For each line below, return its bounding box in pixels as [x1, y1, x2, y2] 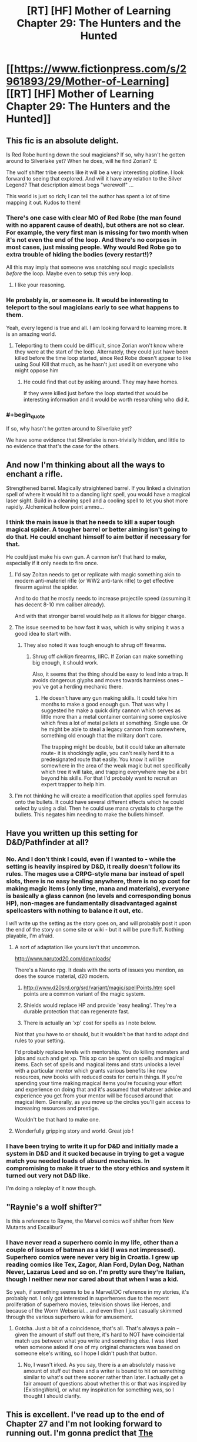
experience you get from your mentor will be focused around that [14, 1092, 173, 1099]
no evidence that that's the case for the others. [6, 443, 120, 450]
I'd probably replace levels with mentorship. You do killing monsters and [14, 1048, 189, 1055]
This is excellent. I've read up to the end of [6, 1410, 165, 1420]
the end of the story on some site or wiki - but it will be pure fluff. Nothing [6, 926, 184, 933]
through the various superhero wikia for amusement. [6, 1313, 133, 1321]
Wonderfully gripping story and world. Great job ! [14, 1127, 134, 1134]
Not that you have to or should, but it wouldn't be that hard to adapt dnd [14, 1030, 189, 1037]
